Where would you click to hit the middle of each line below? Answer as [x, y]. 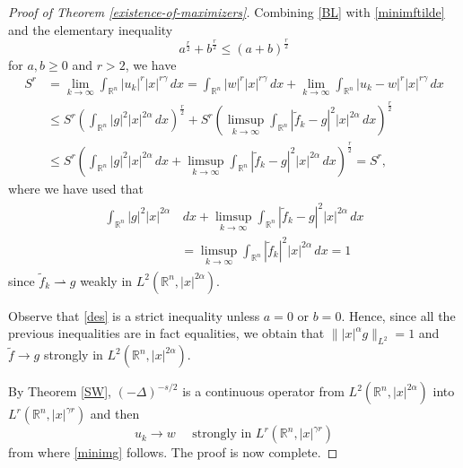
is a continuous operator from [263, 391]
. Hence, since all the [398, 315]
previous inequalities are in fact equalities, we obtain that [166, 333]
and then [115, 414]
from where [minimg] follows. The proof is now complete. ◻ [173, 452]
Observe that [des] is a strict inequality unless [134, 315]
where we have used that [76, 188]
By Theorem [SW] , [60, 391]
